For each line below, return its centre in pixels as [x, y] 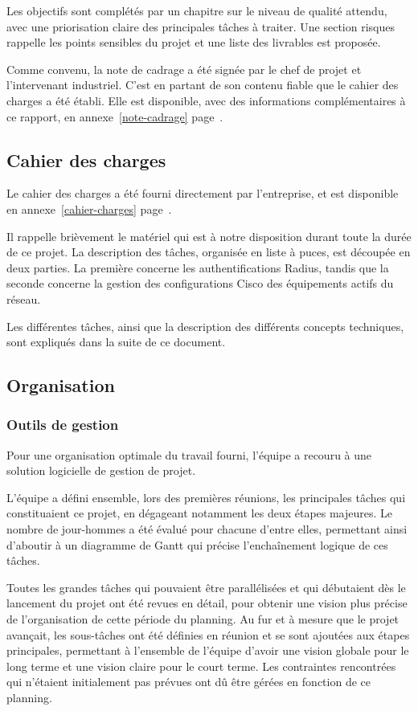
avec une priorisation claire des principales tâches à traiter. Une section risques [201, 26]
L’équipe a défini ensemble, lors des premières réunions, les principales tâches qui [206, 497]
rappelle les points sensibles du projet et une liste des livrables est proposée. [194, 42]
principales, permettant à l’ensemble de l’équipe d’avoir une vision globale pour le [208, 650]
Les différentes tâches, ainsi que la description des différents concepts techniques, [205, 326]
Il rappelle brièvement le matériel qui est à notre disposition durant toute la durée [209, 236]
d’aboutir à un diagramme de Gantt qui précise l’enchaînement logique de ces [197, 544]
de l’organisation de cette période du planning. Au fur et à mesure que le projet [203, 619]
